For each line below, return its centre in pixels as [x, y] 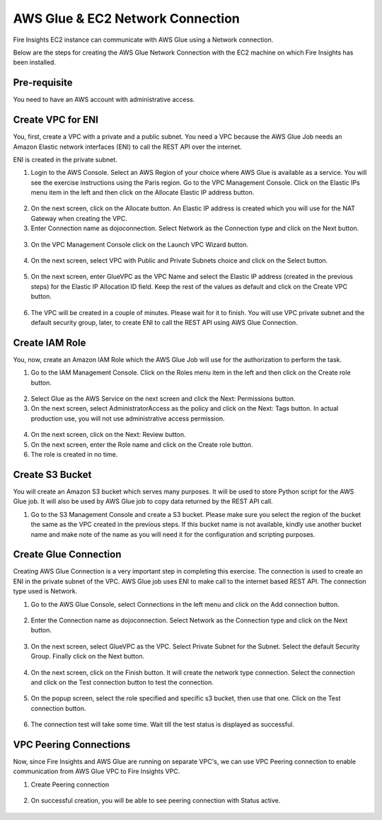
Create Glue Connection [67, 555]
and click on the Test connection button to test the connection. [122, 682]
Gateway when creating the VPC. [79, 218]
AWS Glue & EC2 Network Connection [127, 18]
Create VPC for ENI [56, 120]
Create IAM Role [50, 342]
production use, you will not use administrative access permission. [128, 418]
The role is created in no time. [74, 455]
